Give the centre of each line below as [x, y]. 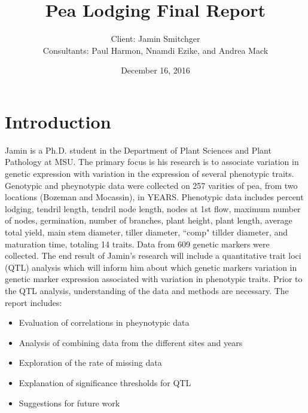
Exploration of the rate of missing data [90, 362]
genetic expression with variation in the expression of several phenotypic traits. [150, 174]
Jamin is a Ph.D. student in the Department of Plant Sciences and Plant [138, 150]
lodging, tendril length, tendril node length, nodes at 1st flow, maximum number [153, 208]
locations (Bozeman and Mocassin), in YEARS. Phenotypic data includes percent [154, 197]
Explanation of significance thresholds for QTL [105, 382]
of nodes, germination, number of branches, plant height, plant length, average [149, 220]
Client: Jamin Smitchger [155, 39]
